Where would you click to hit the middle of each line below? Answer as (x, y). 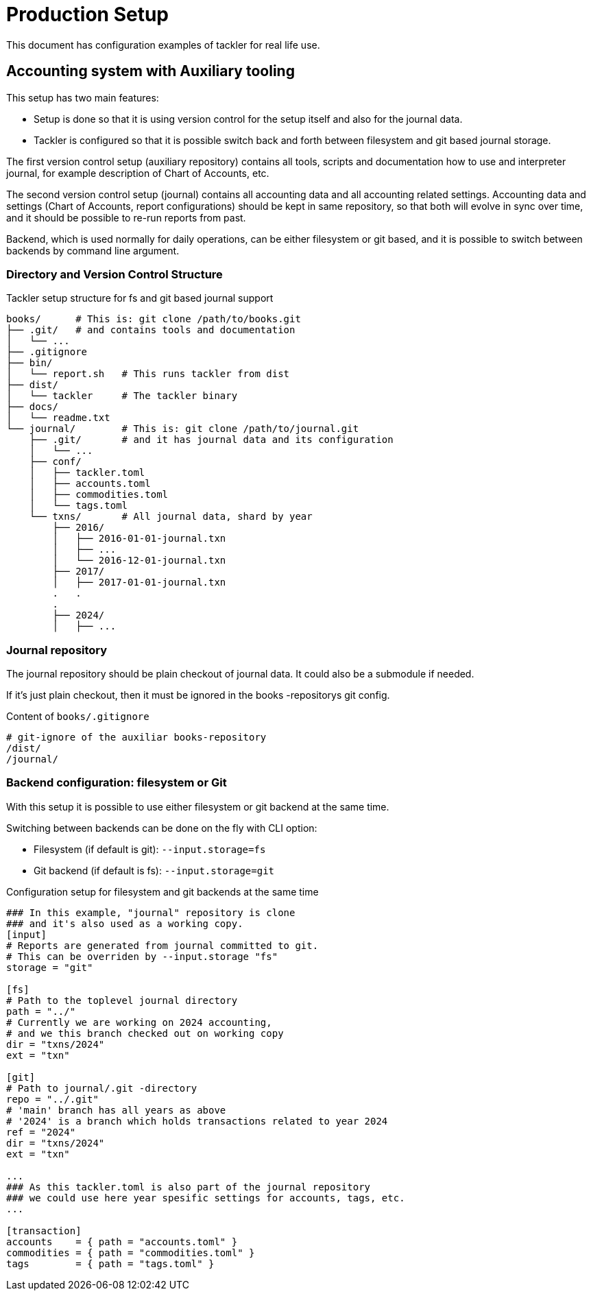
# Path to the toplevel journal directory (122, 1000)
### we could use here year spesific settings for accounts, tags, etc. (206, 1198)
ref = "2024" (41, 1132)
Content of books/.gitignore (78, 717)
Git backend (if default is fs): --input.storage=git (154, 870)
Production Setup (88, 14)
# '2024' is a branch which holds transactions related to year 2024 (197, 1121)
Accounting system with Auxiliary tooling (150, 71)
